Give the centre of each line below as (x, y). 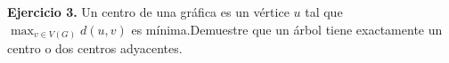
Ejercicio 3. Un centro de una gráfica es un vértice (148, 12)
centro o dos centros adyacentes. (95, 48)
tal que (324, 12)
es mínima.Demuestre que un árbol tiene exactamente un (287, 29)
